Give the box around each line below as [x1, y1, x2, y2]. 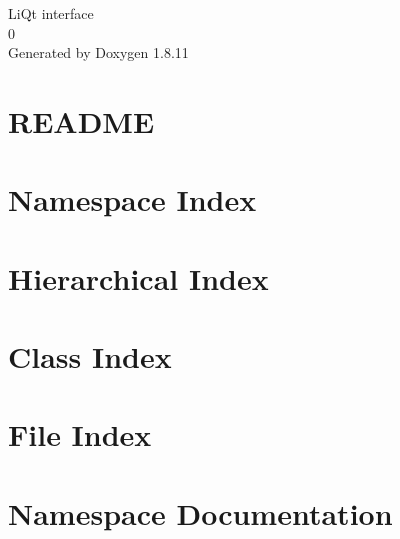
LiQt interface [8, 3, 94, 23]
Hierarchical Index [8, 257, 269, 298]
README [8, 100, 155, 141]
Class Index [8, 336, 172, 377]
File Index [8, 414, 152, 455]
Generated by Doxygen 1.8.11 [8, 42, 189, 63]
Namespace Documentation [8, 492, 393, 533]
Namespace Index [8, 179, 257, 220]
